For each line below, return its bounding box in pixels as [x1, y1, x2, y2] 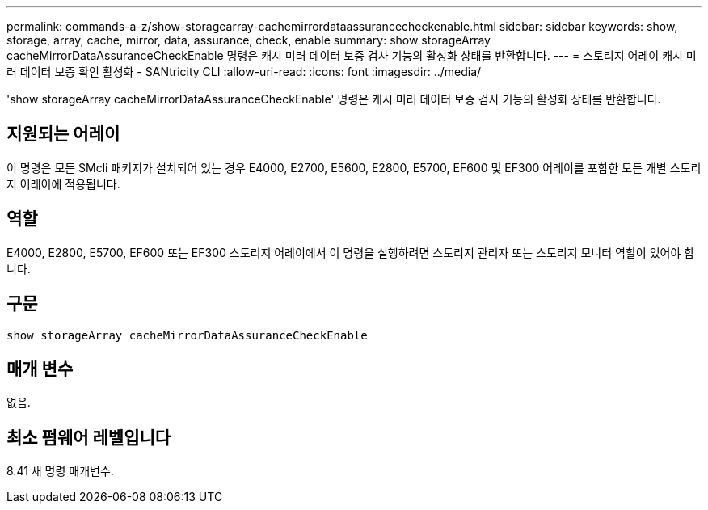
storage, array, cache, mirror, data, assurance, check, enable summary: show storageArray [6, 33, 491, 47]
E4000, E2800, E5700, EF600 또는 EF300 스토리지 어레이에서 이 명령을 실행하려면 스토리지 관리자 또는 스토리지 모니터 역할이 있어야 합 [6, 245, 695, 259]
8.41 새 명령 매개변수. [6, 464, 114, 478]
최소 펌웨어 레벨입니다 [6, 427, 171, 448]
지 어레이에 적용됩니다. [6, 176, 120, 191]
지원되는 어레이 [6, 124, 120, 145]
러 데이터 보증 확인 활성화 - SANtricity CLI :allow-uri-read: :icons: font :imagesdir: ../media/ [6, 65, 482, 78]
